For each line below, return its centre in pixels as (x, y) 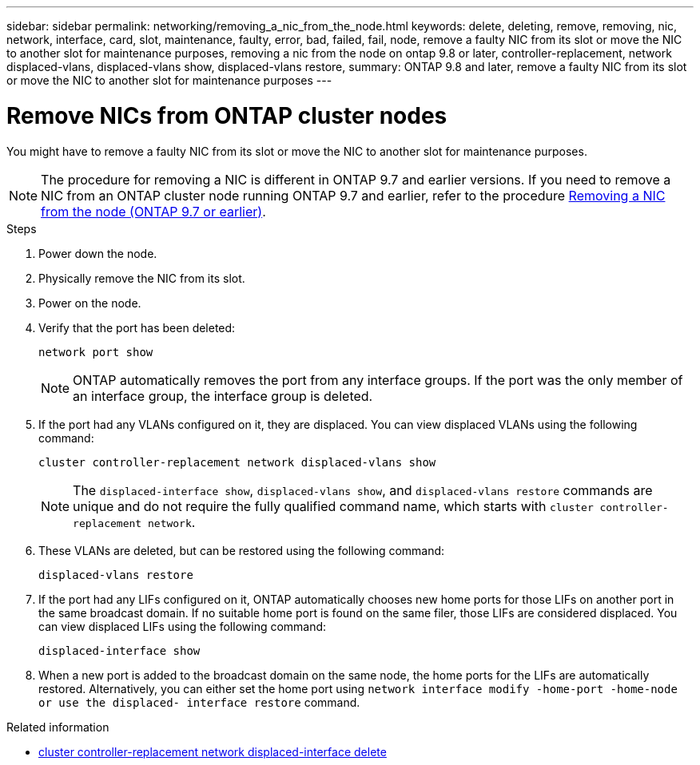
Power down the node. (98, 253)
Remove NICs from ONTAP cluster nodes (227, 115)
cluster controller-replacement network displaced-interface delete (213, 751)
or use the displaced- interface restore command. (199, 702)
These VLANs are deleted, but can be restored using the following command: (242, 550)
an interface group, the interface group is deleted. (223, 396)
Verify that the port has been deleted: (137, 327)
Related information (58, 727)
